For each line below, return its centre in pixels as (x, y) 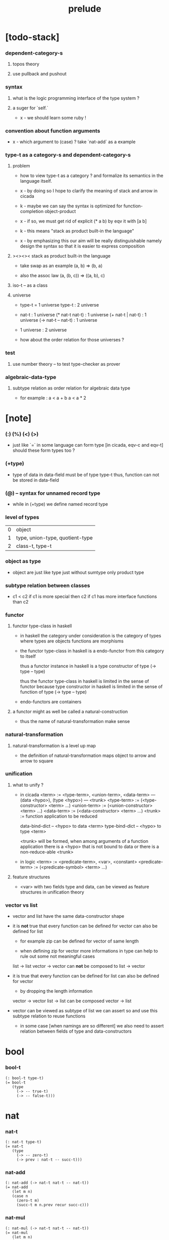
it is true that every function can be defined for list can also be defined (86, 976)
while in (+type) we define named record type (60, 504)
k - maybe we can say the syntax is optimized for (71, 206)
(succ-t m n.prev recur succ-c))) (53, 1205)
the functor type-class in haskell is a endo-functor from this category (92, 651)
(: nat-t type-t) (23, 1142)
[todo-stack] (32, 37)
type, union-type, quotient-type (54, 538)
